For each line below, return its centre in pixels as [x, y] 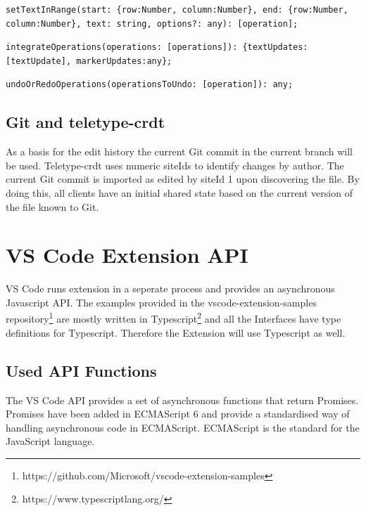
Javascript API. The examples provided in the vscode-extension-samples [161, 302]
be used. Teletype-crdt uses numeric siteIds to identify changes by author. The [175, 165]
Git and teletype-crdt [86, 122]
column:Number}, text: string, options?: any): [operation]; [152, 24]
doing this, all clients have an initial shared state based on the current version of [179, 192]
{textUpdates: [275, 47]
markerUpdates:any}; [124, 61]
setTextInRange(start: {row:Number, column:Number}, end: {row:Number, [177, 10]
